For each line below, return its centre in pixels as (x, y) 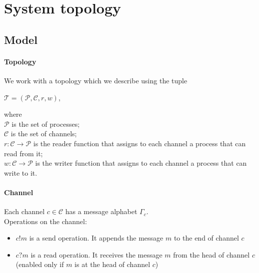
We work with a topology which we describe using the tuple (96, 80)
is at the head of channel (112, 264)
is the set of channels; (44, 134)
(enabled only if (40, 264)
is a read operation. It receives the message (96, 254)
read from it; (23, 153)
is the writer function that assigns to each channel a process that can (141, 163)
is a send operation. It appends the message (96, 238)
